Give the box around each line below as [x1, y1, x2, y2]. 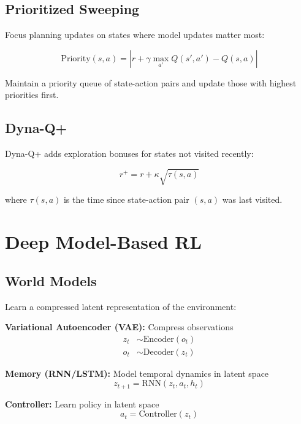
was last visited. [222, 193, 283, 206]
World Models [5, 271, 97, 290]
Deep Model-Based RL [5, 229, 202, 254]
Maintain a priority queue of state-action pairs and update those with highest [5, 76, 297, 89]
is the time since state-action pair [63, 193, 189, 206]
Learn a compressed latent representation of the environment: [5, 300, 237, 312]
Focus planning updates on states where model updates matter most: [5, 28, 265, 41]
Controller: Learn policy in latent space [5, 397, 159, 410]
